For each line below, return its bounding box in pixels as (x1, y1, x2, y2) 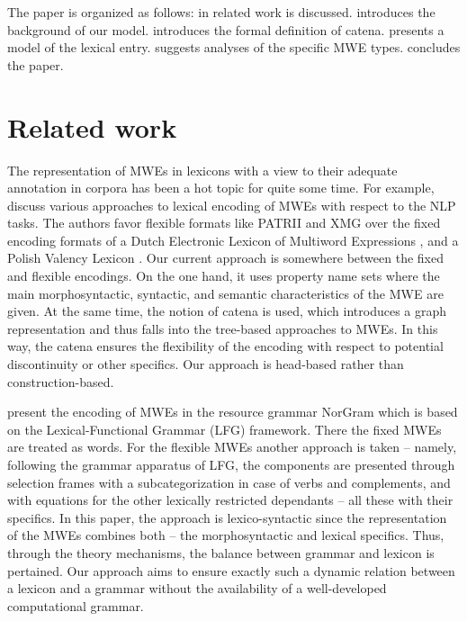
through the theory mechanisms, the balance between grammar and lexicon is (7, 543, 435, 562)
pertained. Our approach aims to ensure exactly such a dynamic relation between (7, 561, 455, 580)
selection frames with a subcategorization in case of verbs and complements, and (7, 472, 451, 491)
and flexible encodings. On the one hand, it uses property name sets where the (7, 266, 440, 285)
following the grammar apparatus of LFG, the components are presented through (7, 455, 455, 473)
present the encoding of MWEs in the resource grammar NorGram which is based (7, 402, 458, 421)
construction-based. (7, 372, 114, 391)
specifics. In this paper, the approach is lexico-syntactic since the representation (7, 508, 447, 526)
